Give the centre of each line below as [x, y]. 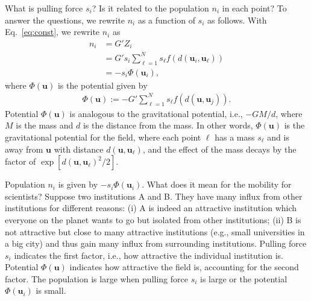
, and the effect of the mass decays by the [219, 149]
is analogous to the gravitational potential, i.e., [156, 113]
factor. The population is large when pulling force [96, 278]
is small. [51, 290]
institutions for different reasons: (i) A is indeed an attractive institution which [151, 208]
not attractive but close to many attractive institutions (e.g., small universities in [155, 231]
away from [24, 149]
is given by [78, 184]
